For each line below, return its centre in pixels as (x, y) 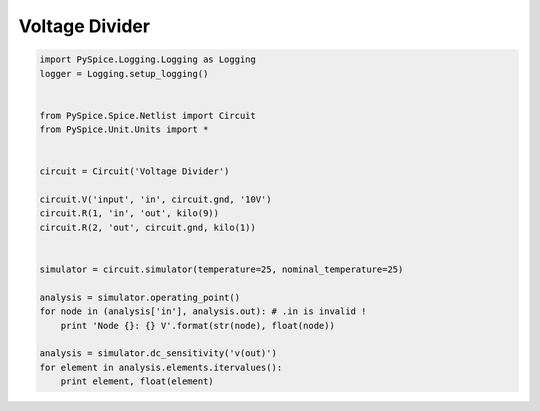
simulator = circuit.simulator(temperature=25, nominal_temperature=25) (221, 269)
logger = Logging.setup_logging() (124, 73)
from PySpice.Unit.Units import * (124, 129)
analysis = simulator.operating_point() (139, 297)
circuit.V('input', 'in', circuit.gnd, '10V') (155, 199)
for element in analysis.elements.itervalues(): (161, 367)
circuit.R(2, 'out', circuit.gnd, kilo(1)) (148, 227)
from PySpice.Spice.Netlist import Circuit (148, 115)
